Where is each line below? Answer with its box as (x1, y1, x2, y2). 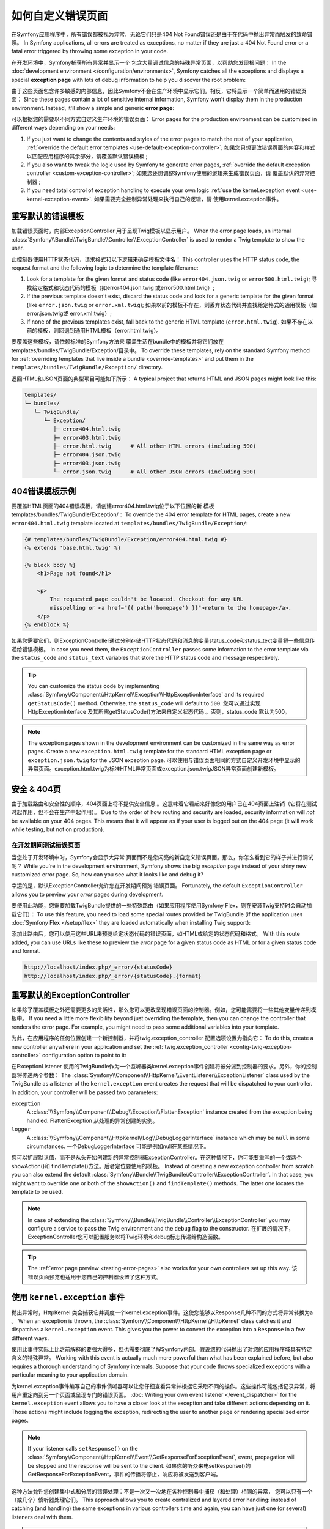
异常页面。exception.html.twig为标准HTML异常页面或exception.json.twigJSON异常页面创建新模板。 (28, 765, 279, 772)
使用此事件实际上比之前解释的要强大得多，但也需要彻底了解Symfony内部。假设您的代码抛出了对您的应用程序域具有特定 (11, 1346, 312, 1353)
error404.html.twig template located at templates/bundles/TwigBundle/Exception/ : (11, 519, 248, 527)
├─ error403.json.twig (53, 459, 122, 467)
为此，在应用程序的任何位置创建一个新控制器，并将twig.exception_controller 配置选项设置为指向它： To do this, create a (11, 1034, 314, 1042)
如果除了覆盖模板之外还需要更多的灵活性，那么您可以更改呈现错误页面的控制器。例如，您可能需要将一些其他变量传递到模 (11, 1006, 317, 1013)
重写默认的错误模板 (11, 211, 84, 221)
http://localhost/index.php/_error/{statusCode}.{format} (24, 972, 202, 979)
